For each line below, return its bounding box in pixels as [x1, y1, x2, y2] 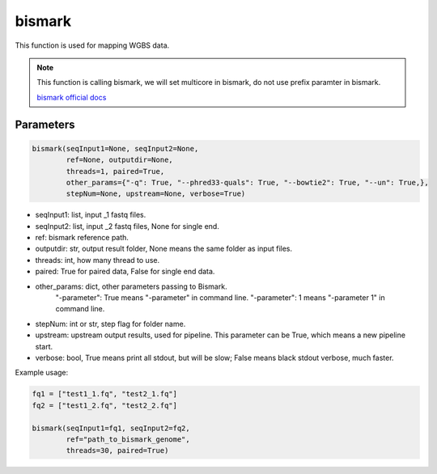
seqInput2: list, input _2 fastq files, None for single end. [35, 221, 220, 231]
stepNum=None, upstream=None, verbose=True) [66, 189, 246, 198]
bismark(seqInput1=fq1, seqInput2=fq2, [32, 423, 190, 433]
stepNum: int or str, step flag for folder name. [35, 319, 186, 328]
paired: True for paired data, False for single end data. [35, 267, 215, 277]
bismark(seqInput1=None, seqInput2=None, [32, 144, 199, 153]
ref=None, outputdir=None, [66, 155, 173, 165]
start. [35, 341, 53, 351]
